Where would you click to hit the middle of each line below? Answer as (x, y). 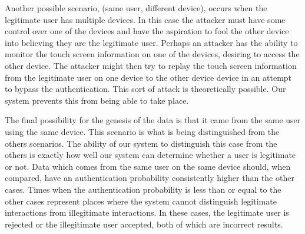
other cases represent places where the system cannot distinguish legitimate (141, 201)
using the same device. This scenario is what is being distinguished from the (142, 131)
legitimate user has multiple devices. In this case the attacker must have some (145, 19)
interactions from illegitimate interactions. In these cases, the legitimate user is (147, 212)
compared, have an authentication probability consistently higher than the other (150, 178)
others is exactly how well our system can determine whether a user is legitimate (150, 155)
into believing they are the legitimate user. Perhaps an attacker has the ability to (151, 42)
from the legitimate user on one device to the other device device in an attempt (148, 77)
